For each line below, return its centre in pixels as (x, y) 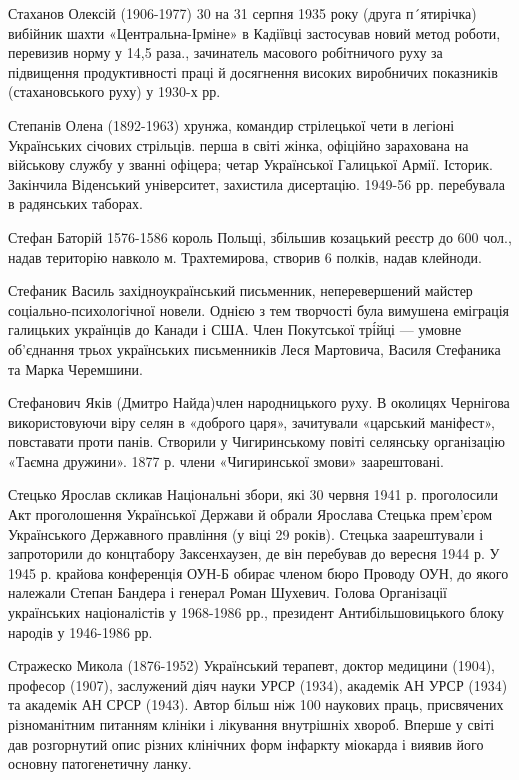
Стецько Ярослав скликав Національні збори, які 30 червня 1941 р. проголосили (253, 494)
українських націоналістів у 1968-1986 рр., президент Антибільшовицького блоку (256, 612)
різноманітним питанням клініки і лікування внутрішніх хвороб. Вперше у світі (251, 724)
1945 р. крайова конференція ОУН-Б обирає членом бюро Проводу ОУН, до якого (258, 572)
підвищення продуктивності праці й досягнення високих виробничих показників (253, 71)
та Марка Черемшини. (75, 368)
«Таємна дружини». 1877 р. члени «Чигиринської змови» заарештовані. (226, 460)
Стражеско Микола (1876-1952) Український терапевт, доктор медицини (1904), (251, 665)
